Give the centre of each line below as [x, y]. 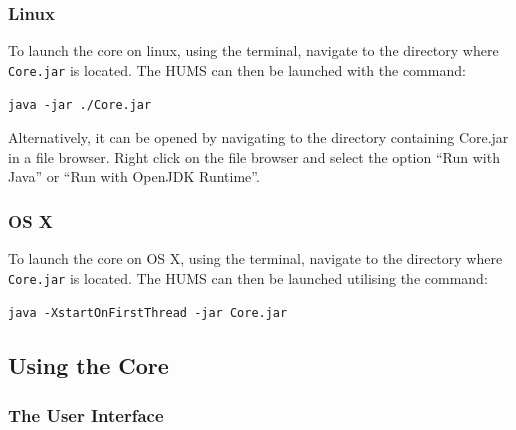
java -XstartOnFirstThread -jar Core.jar [148, 313]
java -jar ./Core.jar [80, 105]
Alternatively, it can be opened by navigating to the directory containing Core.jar [258, 137]
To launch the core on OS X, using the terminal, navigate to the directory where [255, 258]
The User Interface [86, 414]
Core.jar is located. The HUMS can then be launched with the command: [237, 69]
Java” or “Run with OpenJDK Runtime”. [134, 176]
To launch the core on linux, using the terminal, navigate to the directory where [253, 50]
